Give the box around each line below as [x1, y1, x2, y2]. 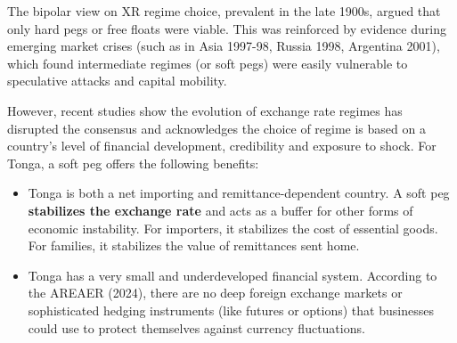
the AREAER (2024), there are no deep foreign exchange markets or [28, 283, 403, 302]
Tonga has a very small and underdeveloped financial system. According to [28, 265, 437, 284]
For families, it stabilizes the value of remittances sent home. [28, 236, 360, 255]
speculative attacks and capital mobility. [7, 71, 227, 90]
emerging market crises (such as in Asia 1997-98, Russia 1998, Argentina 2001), [7, 37, 440, 55]
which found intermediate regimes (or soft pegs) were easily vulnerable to [7, 53, 408, 72]
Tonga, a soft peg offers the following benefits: [7, 153, 259, 172]
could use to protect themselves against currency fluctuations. [28, 318, 365, 337]
